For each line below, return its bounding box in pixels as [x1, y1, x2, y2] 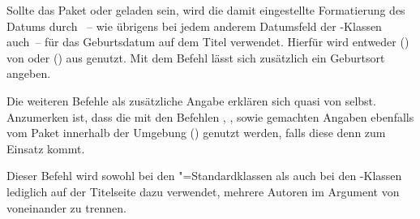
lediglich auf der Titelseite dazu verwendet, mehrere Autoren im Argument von [6, 182, 400, 200]
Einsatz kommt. [6, 140, 85, 157]
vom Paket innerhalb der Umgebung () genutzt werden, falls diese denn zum [6, 124, 386, 141]
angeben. [6, 65, 51, 82]
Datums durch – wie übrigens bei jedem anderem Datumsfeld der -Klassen [6, 17, 382, 34]
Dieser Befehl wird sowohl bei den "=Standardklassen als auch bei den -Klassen [6, 167, 402, 184]
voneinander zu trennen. [6, 199, 126, 216]
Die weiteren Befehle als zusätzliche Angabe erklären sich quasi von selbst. [6, 92, 376, 109]
